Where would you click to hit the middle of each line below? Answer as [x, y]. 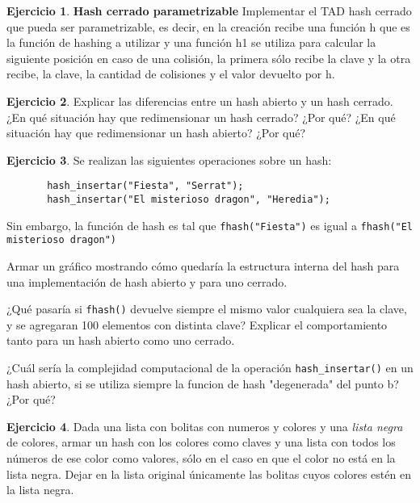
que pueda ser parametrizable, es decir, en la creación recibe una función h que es [208, 26]
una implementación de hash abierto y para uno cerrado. [147, 281]
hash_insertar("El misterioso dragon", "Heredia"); [189, 199]
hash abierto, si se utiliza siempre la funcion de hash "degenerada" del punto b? [203, 383]
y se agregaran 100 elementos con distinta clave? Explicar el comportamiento [197, 324]
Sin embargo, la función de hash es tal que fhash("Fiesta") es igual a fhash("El [210, 225]
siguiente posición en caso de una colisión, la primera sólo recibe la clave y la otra [209, 58]
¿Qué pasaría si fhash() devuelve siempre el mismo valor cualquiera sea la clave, [207, 309]
